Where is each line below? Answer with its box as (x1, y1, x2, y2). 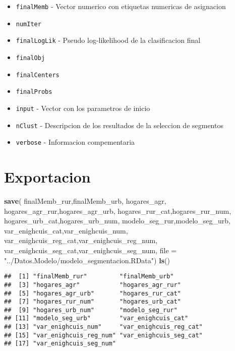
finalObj (16, 54, 45, 62)
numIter (16, 20, 41, 28)
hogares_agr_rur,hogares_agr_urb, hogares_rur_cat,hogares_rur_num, (4, 205, 231, 216)
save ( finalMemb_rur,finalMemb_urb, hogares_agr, (4, 196, 166, 206)
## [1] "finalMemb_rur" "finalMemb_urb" (4, 273, 174, 280)
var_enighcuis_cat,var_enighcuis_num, (4, 225, 128, 236)
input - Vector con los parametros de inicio (16, 102, 150, 113)
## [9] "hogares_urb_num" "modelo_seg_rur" (4, 306, 178, 314)
